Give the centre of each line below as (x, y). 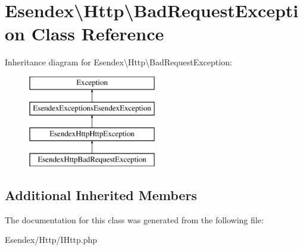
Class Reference (98, 34)
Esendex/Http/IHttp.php (51, 240)
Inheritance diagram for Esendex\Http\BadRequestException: (118, 62)
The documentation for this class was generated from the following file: (134, 219)
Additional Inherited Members (101, 195)
